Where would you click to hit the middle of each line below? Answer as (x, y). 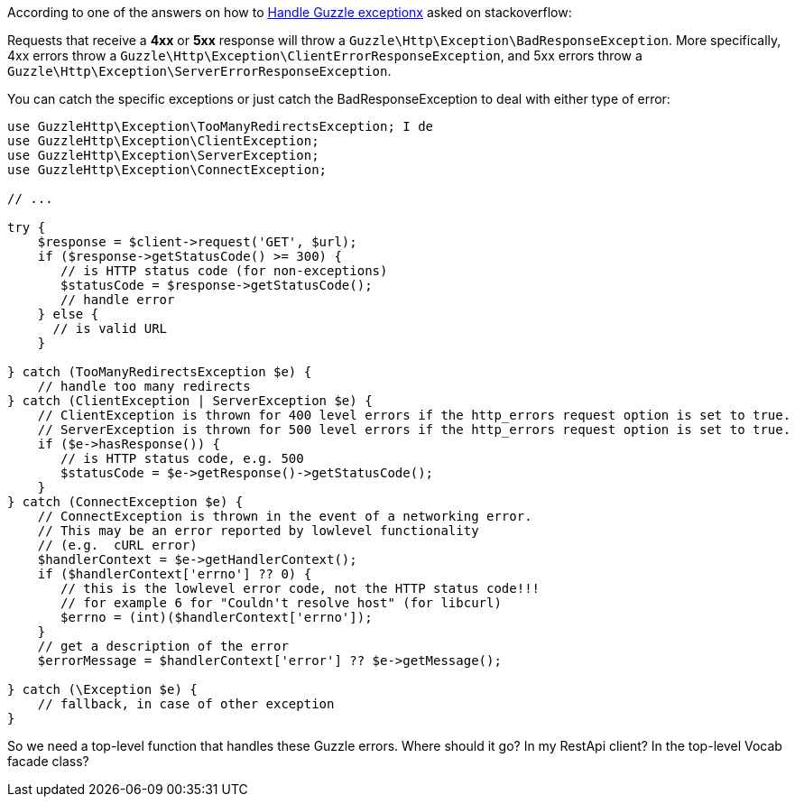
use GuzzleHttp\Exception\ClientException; (163, 141)
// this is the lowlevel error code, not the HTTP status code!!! (300, 588)
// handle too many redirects (144, 386)
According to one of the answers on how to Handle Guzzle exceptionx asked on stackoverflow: (290, 12)
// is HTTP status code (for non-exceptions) (224, 271)
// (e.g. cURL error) (117, 545)
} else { (68, 314)
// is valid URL (110, 328)
